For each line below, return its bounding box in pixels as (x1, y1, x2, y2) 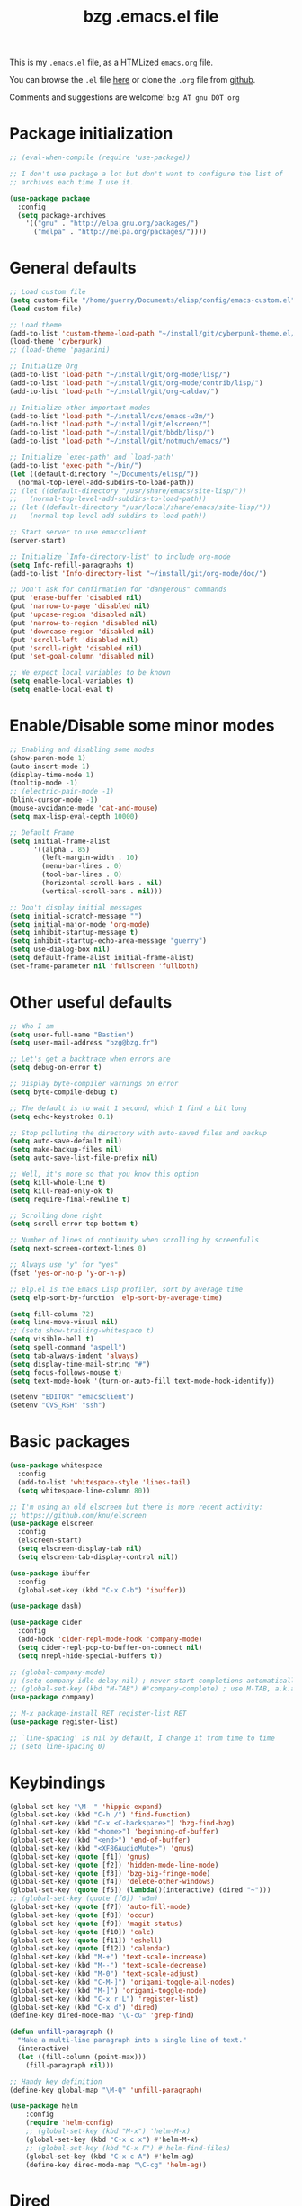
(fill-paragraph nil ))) (25, 2060, 115, 2070)
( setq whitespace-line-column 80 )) (17, 1486, 151, 1495)
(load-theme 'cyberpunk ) (9, 337, 102, 346)
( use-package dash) (9, 1601, 83, 1611)
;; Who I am (9, 1021, 54, 1031)
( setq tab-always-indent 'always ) (9, 1351, 139, 1360)
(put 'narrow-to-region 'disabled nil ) (9, 618, 159, 627)
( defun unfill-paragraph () (9, 2027, 115, 2037)
